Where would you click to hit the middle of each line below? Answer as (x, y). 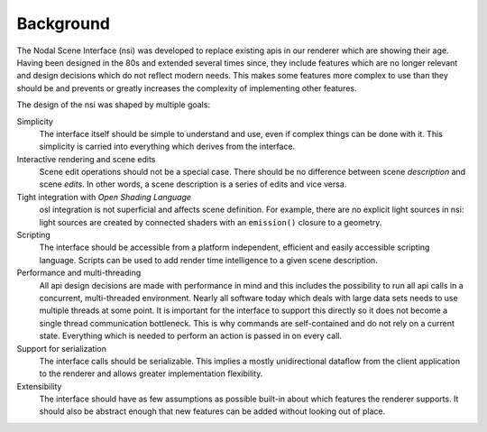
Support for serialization (62, 348)
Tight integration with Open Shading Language (104, 197)
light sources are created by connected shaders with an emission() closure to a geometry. (211, 222)
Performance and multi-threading (79, 273)
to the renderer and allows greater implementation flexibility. (151, 373)
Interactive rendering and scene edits (86, 159)
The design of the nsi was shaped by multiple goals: (114, 105)
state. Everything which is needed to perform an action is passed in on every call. (191, 336)
